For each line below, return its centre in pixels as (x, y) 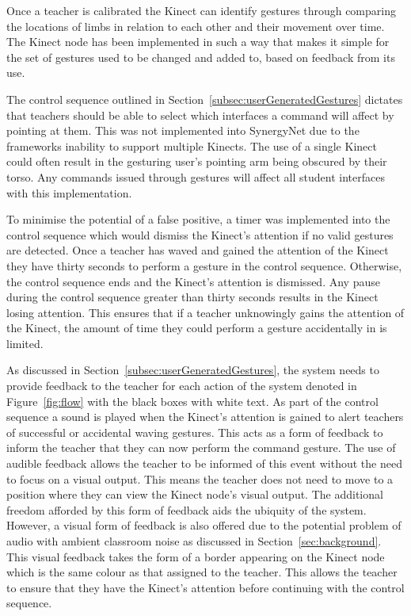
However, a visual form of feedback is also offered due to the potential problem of (204, 525)
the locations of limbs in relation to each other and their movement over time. (196, 26)
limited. (25, 343)
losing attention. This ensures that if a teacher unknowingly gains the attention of (205, 312)
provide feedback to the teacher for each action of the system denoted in (182, 386)
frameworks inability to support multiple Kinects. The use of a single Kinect (192, 145)
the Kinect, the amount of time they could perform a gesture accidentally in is (197, 328)
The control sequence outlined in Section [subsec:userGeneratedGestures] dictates (205, 99)
